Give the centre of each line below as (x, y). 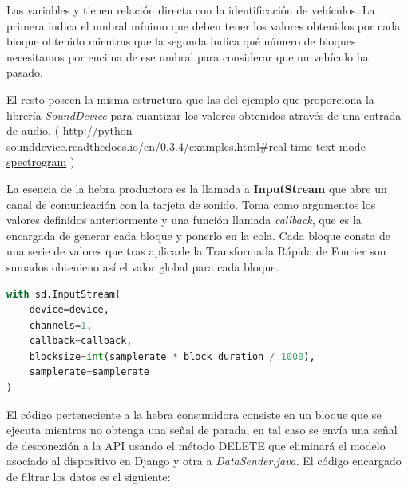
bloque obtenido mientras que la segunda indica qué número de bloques (181, 41)
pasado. (25, 72)
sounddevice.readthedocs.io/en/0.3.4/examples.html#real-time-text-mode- (188, 146)
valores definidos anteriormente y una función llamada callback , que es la (184, 220)
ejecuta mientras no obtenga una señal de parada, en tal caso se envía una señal (202, 430)
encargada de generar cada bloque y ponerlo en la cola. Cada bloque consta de (198, 235)
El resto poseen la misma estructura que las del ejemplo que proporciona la (190, 99)
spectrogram (37, 162)
